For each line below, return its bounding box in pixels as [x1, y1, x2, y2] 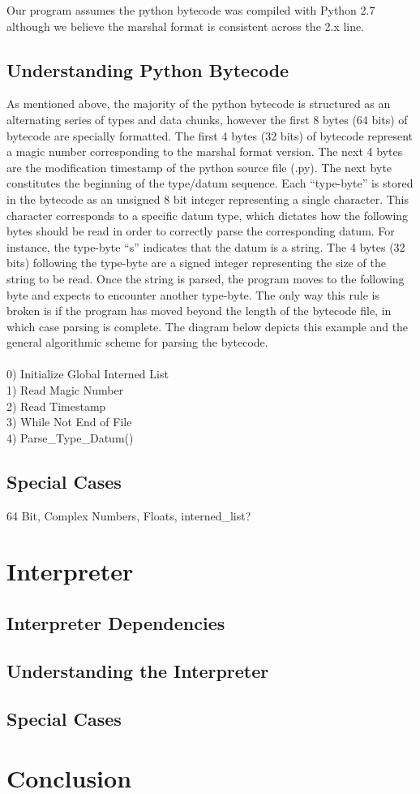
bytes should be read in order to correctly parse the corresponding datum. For [6, 222, 395, 239]
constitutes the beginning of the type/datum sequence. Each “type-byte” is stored [6, 175, 414, 192]
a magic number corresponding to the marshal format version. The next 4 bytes [6, 143, 403, 160]
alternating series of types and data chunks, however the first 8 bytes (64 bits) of [6, 110, 408, 127]
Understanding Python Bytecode [6, 57, 289, 82]
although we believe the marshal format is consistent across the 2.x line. [6, 17, 365, 34]
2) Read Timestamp [6, 397, 106, 414]
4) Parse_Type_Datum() [6, 429, 134, 446]
